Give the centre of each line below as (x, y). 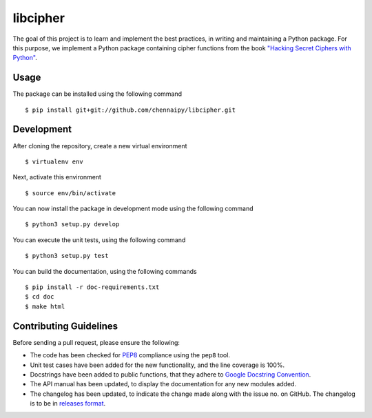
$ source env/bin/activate (71, 193)
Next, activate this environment (57, 177)
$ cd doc (40, 297)
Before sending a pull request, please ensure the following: (96, 342)
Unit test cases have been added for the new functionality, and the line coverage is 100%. (157, 365)
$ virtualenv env (54, 161)
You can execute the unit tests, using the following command (99, 240)
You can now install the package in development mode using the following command (133, 209)
